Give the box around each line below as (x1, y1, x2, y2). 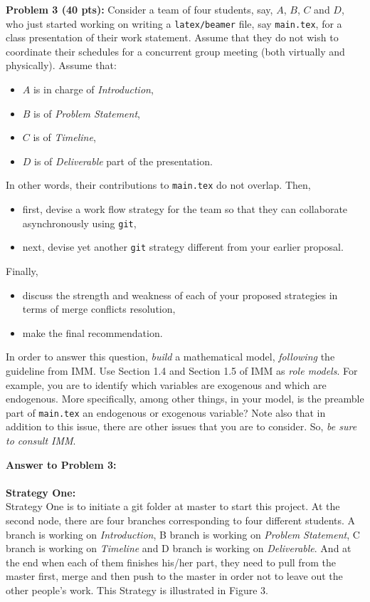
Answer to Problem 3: (6, 457, 117, 472)
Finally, (6, 263, 38, 278)
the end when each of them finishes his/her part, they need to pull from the (6, 554, 336, 569)
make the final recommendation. (22, 325, 163, 340)
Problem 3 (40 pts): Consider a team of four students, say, (6, 2, 273, 16)
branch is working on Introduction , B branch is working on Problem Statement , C (6, 526, 360, 541)
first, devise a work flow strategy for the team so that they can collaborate (22, 202, 348, 217)
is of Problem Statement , (33, 105, 140, 120)
